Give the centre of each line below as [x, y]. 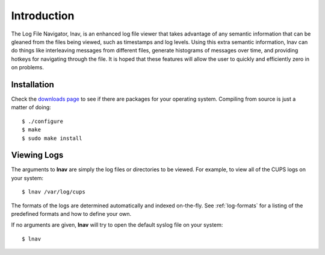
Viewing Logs [37, 155]
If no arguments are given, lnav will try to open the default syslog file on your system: [117, 225]
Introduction [43, 16]
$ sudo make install [52, 138]
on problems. [28, 68]
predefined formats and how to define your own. [71, 214]
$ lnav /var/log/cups [54, 192]
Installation [32, 84]
